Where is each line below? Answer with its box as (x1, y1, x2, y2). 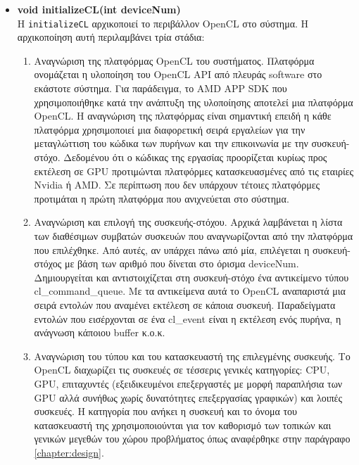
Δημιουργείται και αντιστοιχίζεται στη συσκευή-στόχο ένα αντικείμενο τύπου (34, 269, 349, 284)
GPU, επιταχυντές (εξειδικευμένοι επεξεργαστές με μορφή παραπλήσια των (34, 376, 343, 390)
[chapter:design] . (34, 445, 104, 459)
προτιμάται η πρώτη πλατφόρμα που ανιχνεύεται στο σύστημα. (34, 191, 289, 205)
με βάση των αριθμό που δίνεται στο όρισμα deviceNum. (64, 256, 299, 271)
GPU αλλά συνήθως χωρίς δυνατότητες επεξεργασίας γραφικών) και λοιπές (34, 390, 342, 405)
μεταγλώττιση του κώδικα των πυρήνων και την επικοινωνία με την (34, 136, 308, 151)
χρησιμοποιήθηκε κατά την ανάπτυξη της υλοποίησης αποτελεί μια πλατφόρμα (34, 94, 353, 109)
